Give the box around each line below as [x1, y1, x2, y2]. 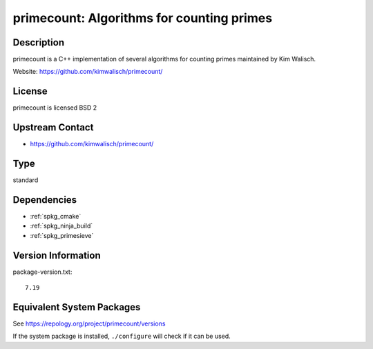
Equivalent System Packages [12, 301, 141, 313]
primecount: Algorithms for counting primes [12, 10, 273, 26]
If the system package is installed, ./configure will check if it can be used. [12, 332, 231, 341]
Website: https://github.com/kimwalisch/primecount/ [12, 68, 163, 76]
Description [12, 37, 65, 48]
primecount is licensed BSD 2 [12, 103, 97, 112]
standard [12, 176, 39, 184]
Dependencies [12, 194, 77, 206]
